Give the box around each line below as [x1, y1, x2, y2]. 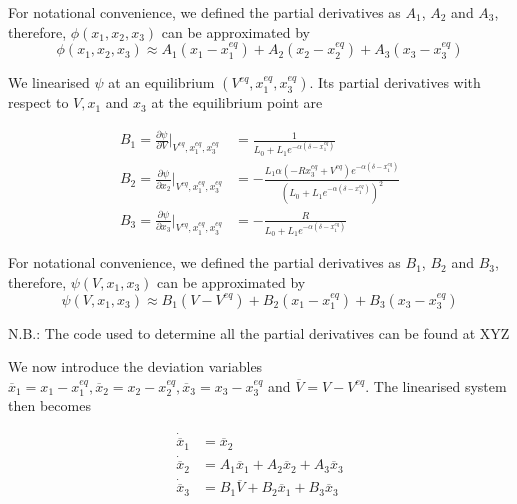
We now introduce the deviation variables [8, 356, 263, 377]
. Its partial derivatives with [309, 72, 481, 93]
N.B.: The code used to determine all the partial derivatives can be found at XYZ [8, 322, 510, 343]
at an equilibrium [108, 72, 215, 93]
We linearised [8, 72, 90, 93]
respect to [8, 92, 69, 113]
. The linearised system [365, 375, 507, 396]
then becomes [8, 395, 91, 416]
